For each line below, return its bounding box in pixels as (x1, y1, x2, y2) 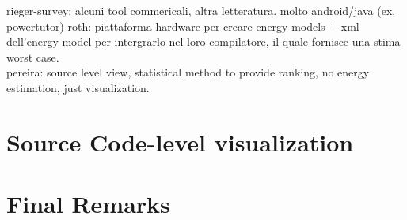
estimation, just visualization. (6, 79, 150, 95)
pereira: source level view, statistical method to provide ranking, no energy (6, 64, 370, 80)
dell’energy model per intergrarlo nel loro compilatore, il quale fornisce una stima (6, 33, 401, 50)
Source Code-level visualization (6, 125, 354, 158)
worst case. (6, 48, 59, 65)
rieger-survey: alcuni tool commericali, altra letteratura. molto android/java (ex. (6, 2, 396, 18)
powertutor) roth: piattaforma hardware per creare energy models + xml (6, 17, 359, 34)
